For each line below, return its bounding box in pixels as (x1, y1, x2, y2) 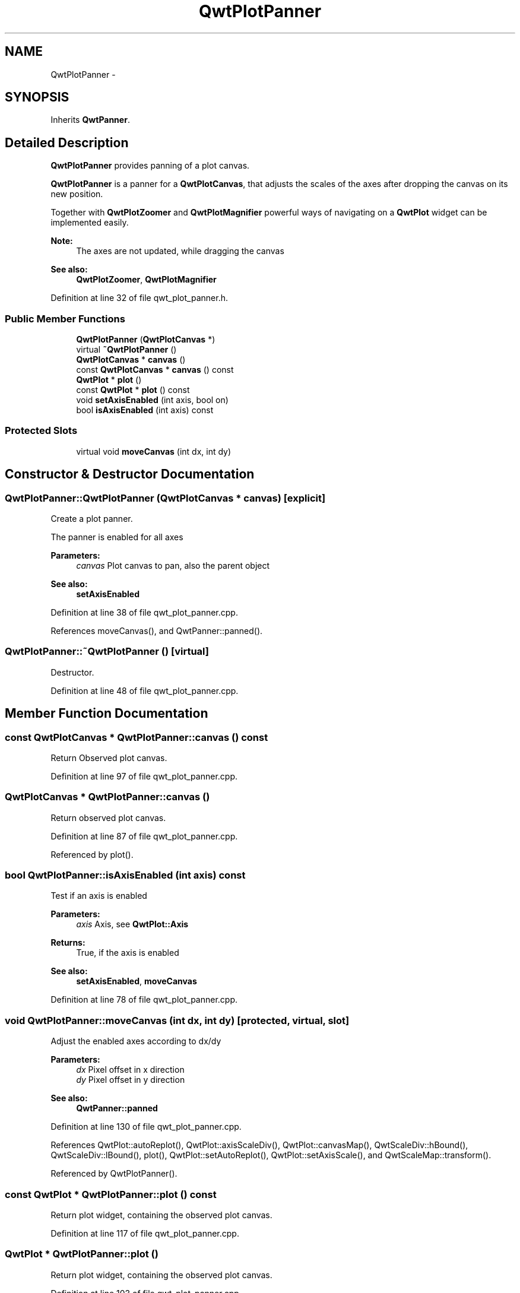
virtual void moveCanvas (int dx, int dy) (76, 446, 232, 457)
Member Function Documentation (5, 706, 208, 721)
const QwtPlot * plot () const (76, 385, 190, 395)
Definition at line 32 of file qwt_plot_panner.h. (50, 293, 228, 303)
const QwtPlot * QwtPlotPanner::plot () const (5, 1188, 217, 1200)
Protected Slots (5, 424, 78, 437)
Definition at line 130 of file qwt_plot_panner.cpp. (50, 1121, 242, 1132)
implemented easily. (50, 217, 129, 228)
